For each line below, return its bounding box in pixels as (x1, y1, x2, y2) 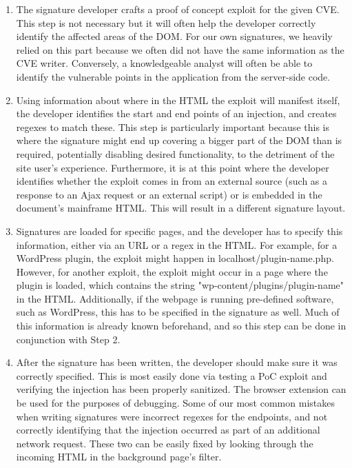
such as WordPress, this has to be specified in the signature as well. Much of (16, 305, 340, 319)
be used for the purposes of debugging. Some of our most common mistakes (16, 396, 335, 410)
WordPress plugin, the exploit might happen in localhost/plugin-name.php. (16, 251, 334, 265)
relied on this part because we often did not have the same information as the (16, 42, 344, 57)
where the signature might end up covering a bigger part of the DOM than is (16, 133, 342, 147)
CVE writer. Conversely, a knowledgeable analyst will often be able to (16, 56, 313, 70)
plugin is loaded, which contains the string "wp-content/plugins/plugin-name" (16, 278, 344, 292)
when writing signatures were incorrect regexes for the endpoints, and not (16, 409, 328, 423)
